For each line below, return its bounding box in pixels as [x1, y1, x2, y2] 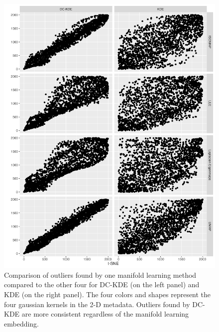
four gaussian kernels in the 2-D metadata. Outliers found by [4, 299, 190, 309]
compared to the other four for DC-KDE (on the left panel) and [4, 279, 200, 290]
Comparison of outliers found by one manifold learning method [4, 269, 197, 280]
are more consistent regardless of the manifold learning [21, 309, 189, 319]
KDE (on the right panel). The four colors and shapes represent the [4, 289, 211, 299]
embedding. [4, 318, 39, 329]
